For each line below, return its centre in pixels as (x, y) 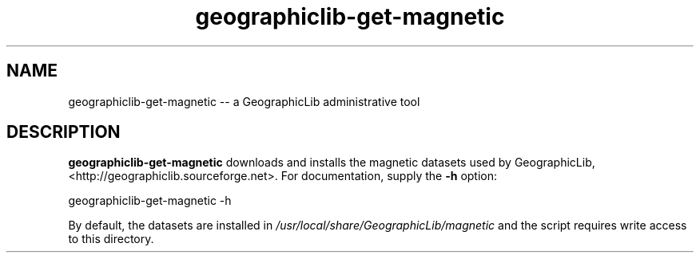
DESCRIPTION (64, 132)
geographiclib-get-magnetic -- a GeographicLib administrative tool (244, 101)
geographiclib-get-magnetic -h (150, 201)
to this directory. (111, 239)
